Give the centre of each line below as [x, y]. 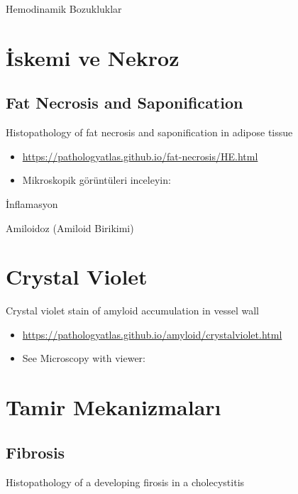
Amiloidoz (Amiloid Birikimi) [70, 227]
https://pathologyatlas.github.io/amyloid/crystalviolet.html [152, 334]
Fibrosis [35, 452]
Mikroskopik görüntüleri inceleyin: [96, 180]
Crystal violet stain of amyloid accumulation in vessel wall [132, 311]
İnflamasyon [32, 203]
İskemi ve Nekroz [93, 57]
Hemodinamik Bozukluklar [64, 9]
